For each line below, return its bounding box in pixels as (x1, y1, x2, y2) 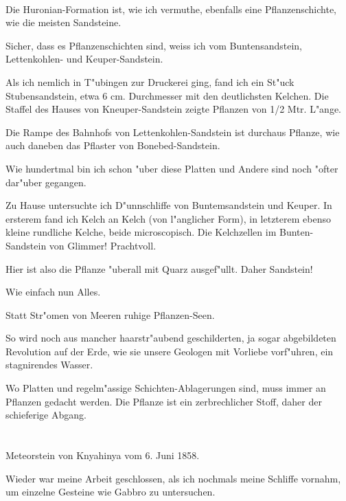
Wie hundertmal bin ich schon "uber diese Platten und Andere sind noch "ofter (5, 161, 338, 175)
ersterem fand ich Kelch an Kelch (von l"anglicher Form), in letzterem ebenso (5, 211, 331, 225)
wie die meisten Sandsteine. (5, 15, 122, 30)
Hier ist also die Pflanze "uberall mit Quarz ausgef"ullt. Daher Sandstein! (5, 261, 313, 276)
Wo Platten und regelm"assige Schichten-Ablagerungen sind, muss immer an (5, 381, 326, 395)
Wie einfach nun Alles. (5, 285, 101, 299)
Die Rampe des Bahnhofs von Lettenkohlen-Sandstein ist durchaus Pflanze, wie (5, 124, 340, 139)
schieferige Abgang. (5, 408, 86, 422)
